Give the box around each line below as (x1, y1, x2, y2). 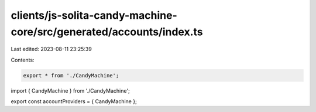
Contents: (11, 56, 35, 63)
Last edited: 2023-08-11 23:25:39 (11, 46, 92, 53)
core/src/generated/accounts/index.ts (11, 25, 203, 38)
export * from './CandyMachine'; (23, 72, 119, 79)
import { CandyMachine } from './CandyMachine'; (11, 87, 130, 94)
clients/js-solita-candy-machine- (11, 9, 178, 22)
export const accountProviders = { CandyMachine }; (11, 98, 137, 105)
